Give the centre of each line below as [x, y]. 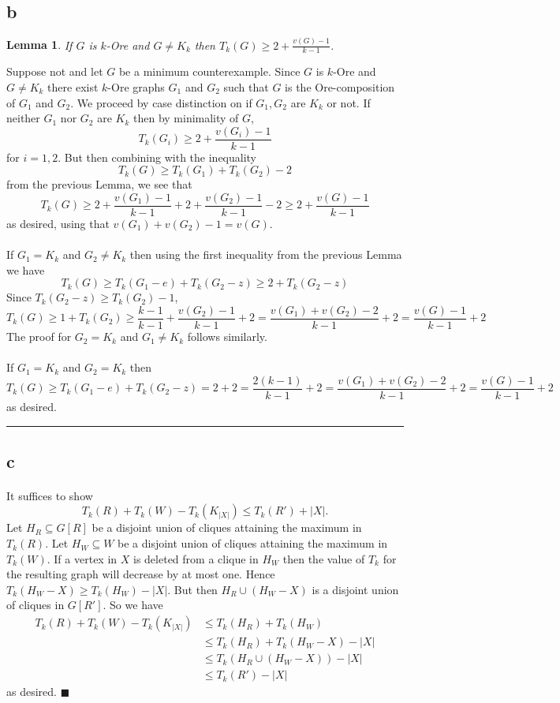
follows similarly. [227, 337]
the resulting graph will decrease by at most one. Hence [141, 574]
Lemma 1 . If [39, 45]
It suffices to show [50, 495]
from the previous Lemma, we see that [99, 184]
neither [23, 118]
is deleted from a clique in [196, 558]
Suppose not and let [55, 71]
